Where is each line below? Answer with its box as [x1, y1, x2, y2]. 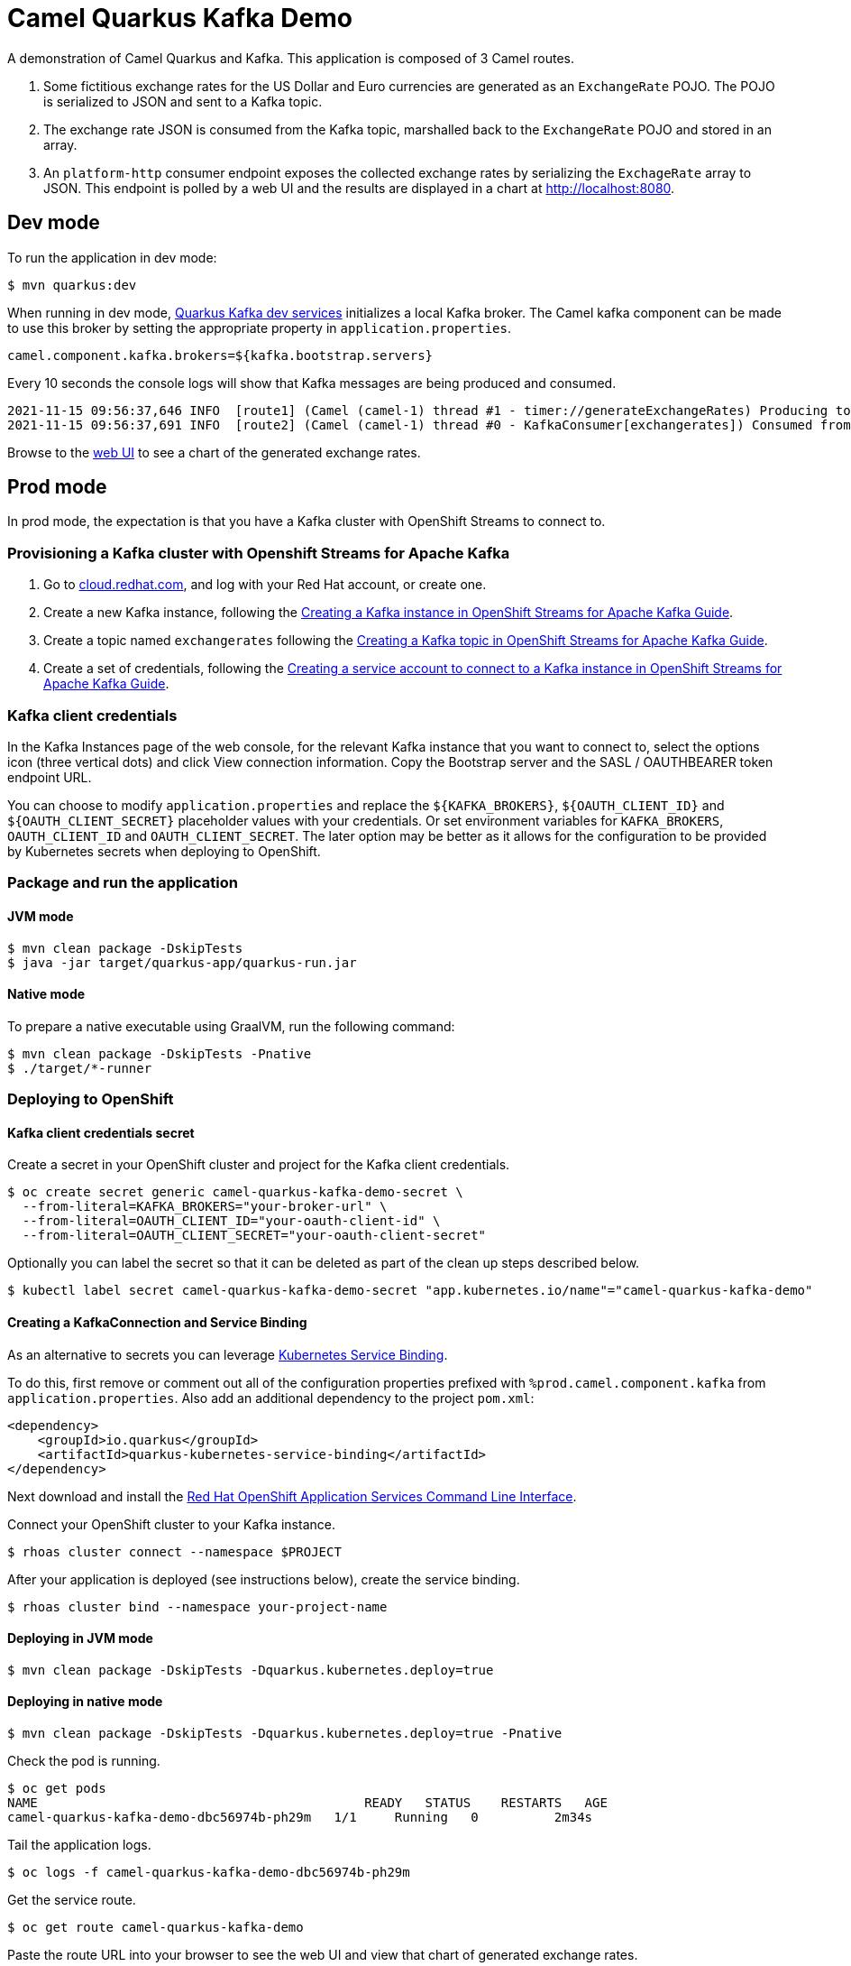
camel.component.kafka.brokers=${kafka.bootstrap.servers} [7, 347, 434, 363]
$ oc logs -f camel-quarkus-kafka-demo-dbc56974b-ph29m [7, 1865, 410, 1879]
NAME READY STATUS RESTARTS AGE [7, 1795, 608, 1810]
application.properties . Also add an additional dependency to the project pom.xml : [7, 1389, 535, 1406]
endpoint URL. [7, 769, 92, 785]
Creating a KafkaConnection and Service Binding [7, 1314, 307, 1330]
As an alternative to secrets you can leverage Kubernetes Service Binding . [7, 1346, 448, 1362]
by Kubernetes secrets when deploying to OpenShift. [7, 843, 321, 859]
